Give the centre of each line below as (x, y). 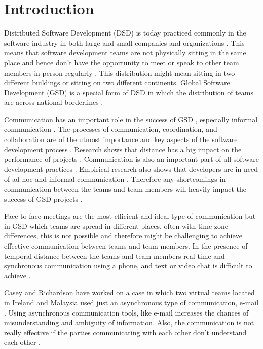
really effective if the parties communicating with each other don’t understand (125, 332)
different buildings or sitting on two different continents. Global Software (117, 82)
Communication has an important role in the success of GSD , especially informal (131, 119)
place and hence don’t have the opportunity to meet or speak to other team (122, 62)
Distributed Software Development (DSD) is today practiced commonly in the (125, 33)
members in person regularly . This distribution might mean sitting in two (120, 72)
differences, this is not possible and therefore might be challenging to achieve (123, 236)
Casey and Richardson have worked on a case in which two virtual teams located (129, 292)
